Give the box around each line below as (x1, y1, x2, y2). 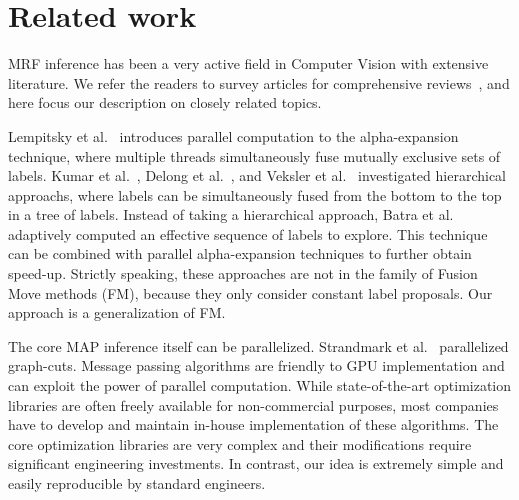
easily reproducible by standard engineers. (8, 473, 266, 493)
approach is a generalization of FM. (8, 302, 226, 323)
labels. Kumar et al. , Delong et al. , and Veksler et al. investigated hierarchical (8, 165, 506, 186)
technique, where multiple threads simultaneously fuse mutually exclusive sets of (8, 145, 501, 166)
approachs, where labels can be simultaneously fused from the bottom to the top (8, 184, 502, 205)
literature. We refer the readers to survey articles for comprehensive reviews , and (8, 72, 510, 93)
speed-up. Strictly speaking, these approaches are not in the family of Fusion (8, 263, 478, 284)
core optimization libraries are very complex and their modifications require (8, 433, 472, 454)
